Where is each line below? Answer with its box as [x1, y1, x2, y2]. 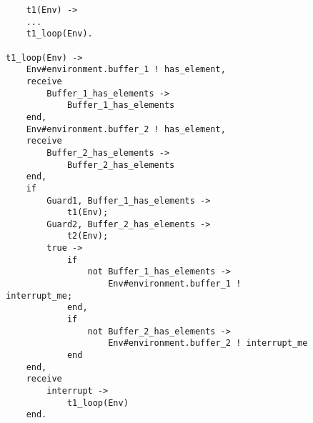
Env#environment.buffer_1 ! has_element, [26, 64, 226, 75]
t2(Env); [66, 231, 109, 242]
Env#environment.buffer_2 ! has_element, [26, 124, 226, 134]
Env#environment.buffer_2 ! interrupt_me [108, 338, 308, 349]
